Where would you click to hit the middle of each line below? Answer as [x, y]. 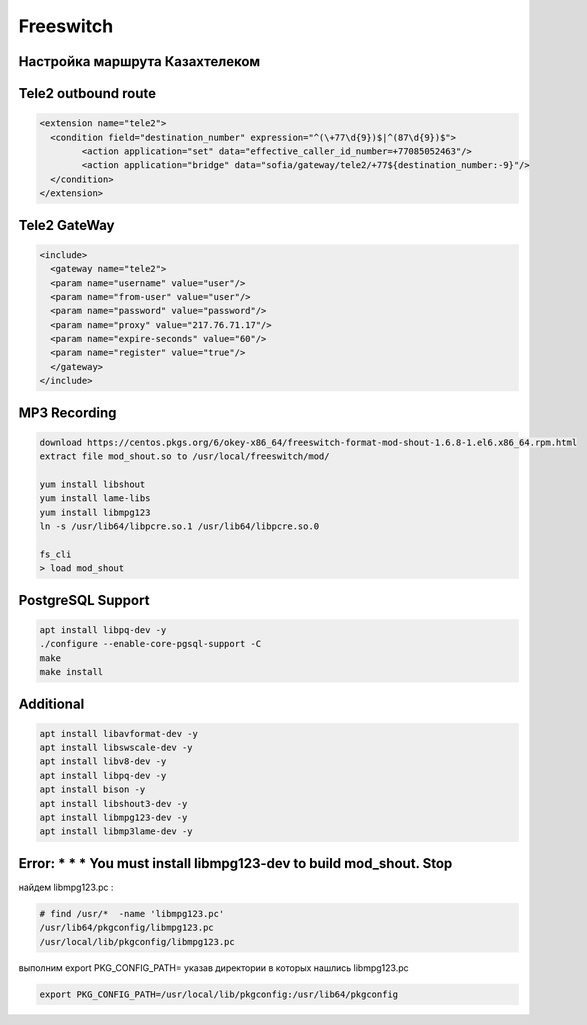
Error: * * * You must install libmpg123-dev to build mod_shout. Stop [235, 863]
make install [71, 672]
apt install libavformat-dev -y [119, 733]
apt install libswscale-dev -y [116, 748]
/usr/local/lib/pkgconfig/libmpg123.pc [137, 941]
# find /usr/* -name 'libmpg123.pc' [132, 913]
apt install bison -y [92, 789]
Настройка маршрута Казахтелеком [139, 61]
